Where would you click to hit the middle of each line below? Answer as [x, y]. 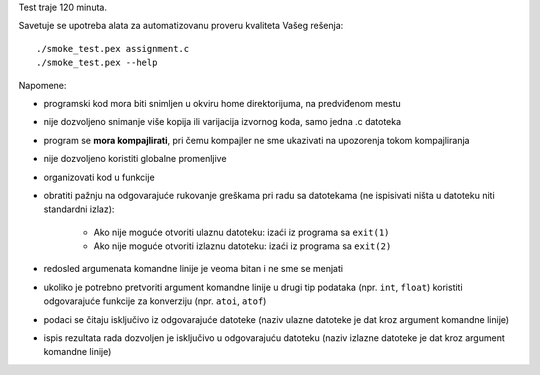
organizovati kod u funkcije [99, 177]
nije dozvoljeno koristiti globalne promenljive [135, 159]
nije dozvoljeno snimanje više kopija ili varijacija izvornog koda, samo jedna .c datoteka [222, 122]
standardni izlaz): [79, 209]
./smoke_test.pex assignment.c [113, 48]
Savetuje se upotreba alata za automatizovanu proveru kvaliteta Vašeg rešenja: [181, 26]
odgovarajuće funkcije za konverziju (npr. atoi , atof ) [155, 301]
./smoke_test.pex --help [97, 63]
